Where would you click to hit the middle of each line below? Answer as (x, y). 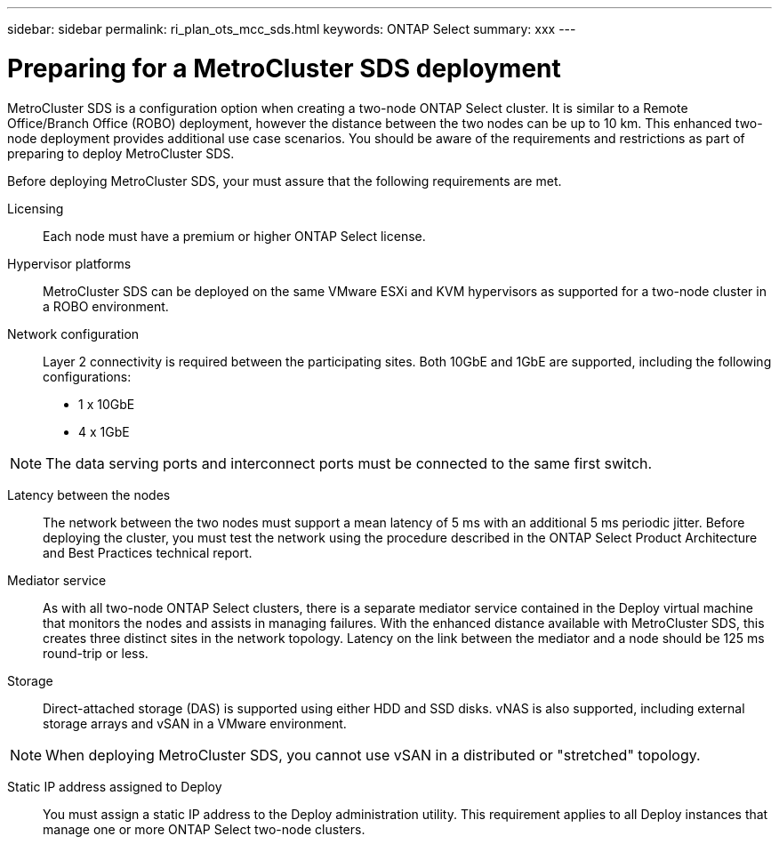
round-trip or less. (96, 653)
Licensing (36, 208)
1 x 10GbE (107, 404)
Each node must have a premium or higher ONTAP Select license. (234, 236)
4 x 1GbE (104, 431)
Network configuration (73, 334)
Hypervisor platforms (69, 263)
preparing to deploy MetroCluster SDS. (121, 153)
